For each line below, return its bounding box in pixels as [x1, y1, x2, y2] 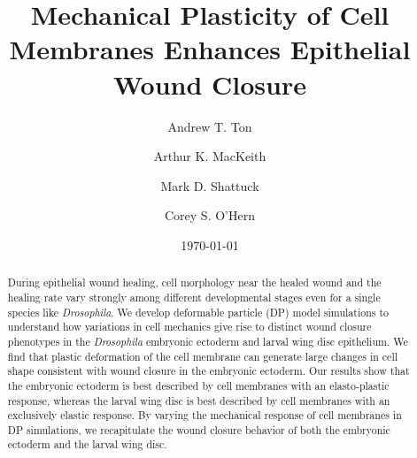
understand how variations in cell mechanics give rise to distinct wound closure [7, 319, 372, 334]
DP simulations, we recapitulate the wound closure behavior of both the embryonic [7, 422, 390, 437]
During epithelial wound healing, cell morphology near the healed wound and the [7, 275, 382, 290]
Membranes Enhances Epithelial [9, 31, 411, 67]
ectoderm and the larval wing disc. [7, 437, 167, 452]
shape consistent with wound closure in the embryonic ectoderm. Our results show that [7, 363, 410, 378]
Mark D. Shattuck [160, 176, 259, 195]
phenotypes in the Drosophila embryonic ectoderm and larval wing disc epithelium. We [7, 333, 408, 348]
